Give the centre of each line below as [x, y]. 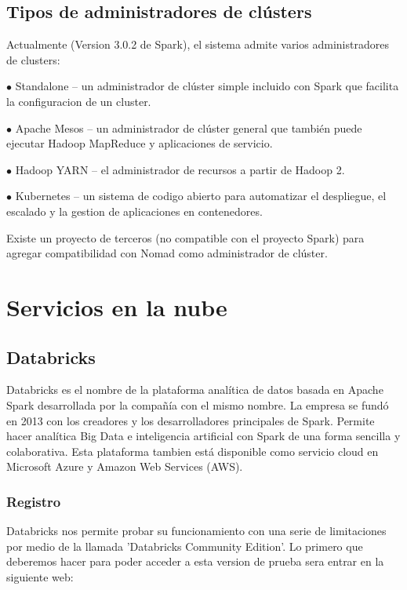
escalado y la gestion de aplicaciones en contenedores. [134, 211]
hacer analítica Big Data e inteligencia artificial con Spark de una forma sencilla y [203, 436]
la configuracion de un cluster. [79, 101]
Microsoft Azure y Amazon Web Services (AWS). [125, 466]
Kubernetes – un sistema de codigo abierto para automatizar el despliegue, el [201, 196]
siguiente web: [40, 576]
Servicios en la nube [117, 306]
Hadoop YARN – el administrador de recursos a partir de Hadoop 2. [180, 169]
